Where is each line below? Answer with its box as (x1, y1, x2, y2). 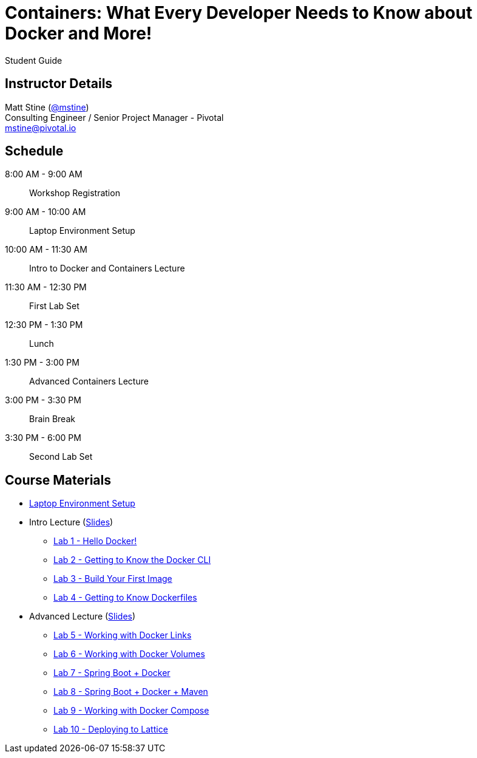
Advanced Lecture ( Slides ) (29, 611, 136, 622)
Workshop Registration (29, 188, 120, 199)
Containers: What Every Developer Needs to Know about (5, 2, 473, 23)
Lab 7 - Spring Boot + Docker (53, 668, 171, 678)
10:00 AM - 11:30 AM (5, 244, 87, 255)
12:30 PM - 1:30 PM (5, 319, 83, 330)
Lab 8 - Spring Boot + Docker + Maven (53, 686, 208, 697)
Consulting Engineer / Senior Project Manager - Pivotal (5, 112, 224, 123)
